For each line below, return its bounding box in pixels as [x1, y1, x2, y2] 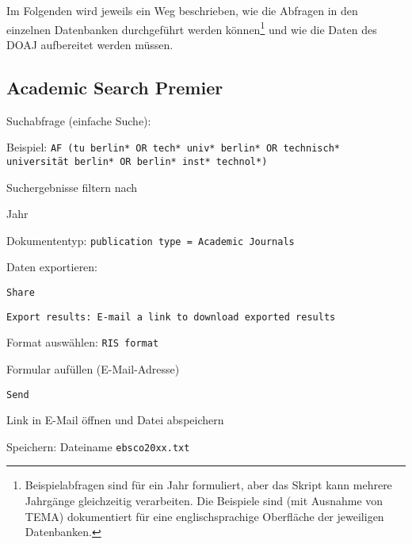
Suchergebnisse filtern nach [6, 178, 138, 195]
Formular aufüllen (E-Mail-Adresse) [6, 360, 180, 377]
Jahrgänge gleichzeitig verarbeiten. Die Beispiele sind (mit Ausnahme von [25, 492, 383, 509]
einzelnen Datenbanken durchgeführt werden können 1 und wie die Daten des [6, 18, 377, 37]
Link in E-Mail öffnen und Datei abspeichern [6, 412, 224, 428]
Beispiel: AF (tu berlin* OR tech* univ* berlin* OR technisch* [6, 139, 340, 155]
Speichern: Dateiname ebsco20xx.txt [6, 438, 190, 454]
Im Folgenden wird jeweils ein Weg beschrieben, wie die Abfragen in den [6, 2, 358, 18]
